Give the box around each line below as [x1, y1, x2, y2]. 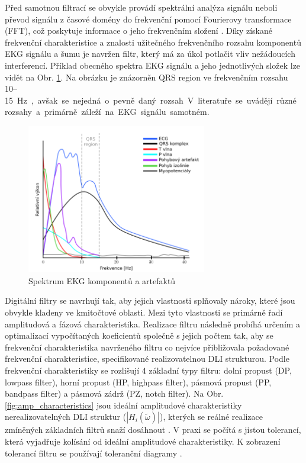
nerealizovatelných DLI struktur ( [5, 410, 127, 423]
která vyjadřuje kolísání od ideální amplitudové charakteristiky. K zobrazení [5, 435, 281, 447]
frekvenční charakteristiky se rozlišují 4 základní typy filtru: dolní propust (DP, [5, 364, 292, 377]
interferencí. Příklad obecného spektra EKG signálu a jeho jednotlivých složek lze [5, 59, 301, 71]
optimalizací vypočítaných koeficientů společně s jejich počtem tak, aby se [5, 329, 273, 342]
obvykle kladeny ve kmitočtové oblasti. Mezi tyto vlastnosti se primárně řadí [5, 306, 283, 319]
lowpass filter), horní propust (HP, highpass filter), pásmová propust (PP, [5, 375, 272, 388]
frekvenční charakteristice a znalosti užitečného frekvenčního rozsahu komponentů [5, 36, 301, 48]
